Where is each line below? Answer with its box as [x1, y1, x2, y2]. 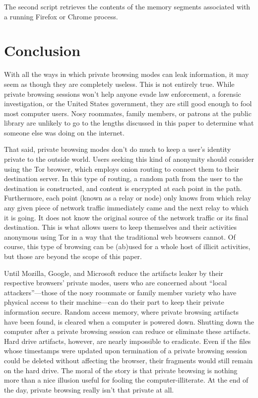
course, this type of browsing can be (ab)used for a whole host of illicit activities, [4, 241, 251, 252]
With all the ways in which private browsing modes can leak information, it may [4, 69, 249, 79]
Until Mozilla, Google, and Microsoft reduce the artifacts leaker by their [4, 267, 223, 278]
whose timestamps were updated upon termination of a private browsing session [4, 345, 247, 356]
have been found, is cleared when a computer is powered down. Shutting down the [4, 316, 254, 327]
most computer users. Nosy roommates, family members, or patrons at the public [4, 108, 252, 118]
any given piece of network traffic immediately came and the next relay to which [4, 202, 249, 213]
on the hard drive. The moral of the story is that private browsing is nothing [4, 365, 238, 375]
